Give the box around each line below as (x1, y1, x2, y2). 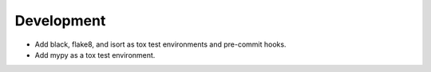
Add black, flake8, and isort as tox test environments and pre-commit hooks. (34, 40, 287, 49)
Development (14, 12, 106, 29)
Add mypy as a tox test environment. (34, 50, 156, 59)
